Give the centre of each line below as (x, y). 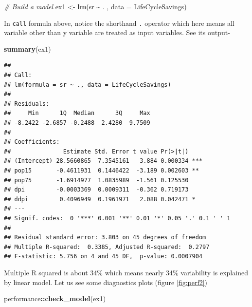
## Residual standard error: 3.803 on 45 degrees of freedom (105, 238)
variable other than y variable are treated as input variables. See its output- (117, 32)
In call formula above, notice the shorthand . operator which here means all (119, 23)
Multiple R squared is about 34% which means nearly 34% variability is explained (126, 272)
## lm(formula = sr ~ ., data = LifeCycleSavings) (88, 85)
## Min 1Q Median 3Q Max (77, 113)
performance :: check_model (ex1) (55, 298)
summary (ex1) (27, 48)
